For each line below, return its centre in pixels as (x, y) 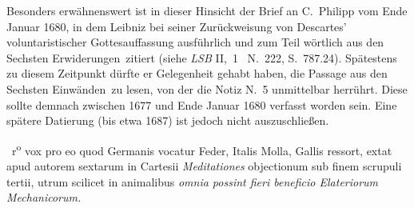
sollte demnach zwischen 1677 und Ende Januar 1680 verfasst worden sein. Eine (202, 104)
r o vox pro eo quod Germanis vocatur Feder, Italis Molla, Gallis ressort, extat (202, 149)
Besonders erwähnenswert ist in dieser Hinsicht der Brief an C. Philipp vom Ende (207, 10)
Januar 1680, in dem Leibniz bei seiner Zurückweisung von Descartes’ (177, 26)
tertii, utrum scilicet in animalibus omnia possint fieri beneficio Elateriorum (193, 181)
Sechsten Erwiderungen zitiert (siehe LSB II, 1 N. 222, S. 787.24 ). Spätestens (202, 57)
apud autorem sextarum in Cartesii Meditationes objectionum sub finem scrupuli (204, 166)
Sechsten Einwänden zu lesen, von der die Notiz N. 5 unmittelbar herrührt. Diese (207, 88)
